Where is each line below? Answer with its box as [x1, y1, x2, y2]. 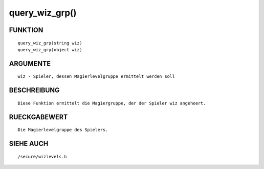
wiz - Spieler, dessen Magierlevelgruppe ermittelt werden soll [18, 74, 176, 79]
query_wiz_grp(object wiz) [18, 47, 83, 52]
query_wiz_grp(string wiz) [18, 40, 83, 46]
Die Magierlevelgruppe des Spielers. [18, 127, 109, 133]
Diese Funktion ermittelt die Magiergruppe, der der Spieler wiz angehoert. [18, 100, 206, 106]
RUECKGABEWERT [9, 113, 68, 121]
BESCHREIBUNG [9, 86, 60, 95]
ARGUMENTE [9, 59, 51, 68]
